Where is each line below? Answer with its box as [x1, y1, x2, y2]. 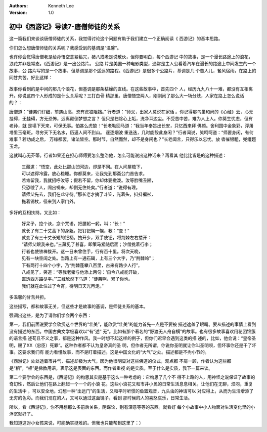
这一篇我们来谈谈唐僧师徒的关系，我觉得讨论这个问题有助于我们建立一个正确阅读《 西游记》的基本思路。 [9, 36, 222, 42]
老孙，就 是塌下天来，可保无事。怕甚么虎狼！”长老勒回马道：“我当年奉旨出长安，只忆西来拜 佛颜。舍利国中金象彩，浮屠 [9, 123, 254, 129]
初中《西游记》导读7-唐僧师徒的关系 [9, 23, 121, 31]
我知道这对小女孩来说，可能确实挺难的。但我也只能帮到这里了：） [9, 420, 143, 426]
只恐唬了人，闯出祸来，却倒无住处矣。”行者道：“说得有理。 [21, 184, 140, 190]
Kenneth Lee [48, 3, 74, 8]
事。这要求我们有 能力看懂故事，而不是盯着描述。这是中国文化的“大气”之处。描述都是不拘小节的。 [9, 349, 210, 355]
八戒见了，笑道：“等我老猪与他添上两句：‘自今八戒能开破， [21, 269, 142, 275]
